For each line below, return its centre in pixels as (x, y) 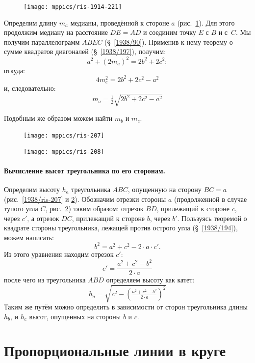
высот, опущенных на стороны (75, 316)
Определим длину (31, 22)
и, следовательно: (30, 88)
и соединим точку (169, 32)
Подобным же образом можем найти (58, 118)
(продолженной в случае (210, 199)
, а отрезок (43, 218)
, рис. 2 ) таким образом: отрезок (94, 209)
